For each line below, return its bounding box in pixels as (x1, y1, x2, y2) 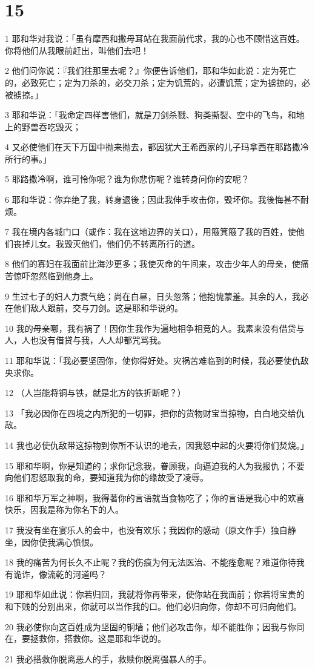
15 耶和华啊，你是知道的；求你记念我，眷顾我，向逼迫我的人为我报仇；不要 (5, 459, 305, 472)
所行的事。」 (5, 152, 51, 165)
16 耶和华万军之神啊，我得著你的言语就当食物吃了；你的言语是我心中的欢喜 (5, 491, 305, 504)
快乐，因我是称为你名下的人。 (5, 503, 124, 516)
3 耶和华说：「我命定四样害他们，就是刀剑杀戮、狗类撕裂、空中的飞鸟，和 (5, 108, 296, 121)
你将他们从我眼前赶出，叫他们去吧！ (5, 44, 149, 56)
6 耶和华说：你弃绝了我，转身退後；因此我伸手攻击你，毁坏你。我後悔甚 (5, 193, 292, 206)
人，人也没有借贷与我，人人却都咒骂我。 (5, 334, 166, 346)
